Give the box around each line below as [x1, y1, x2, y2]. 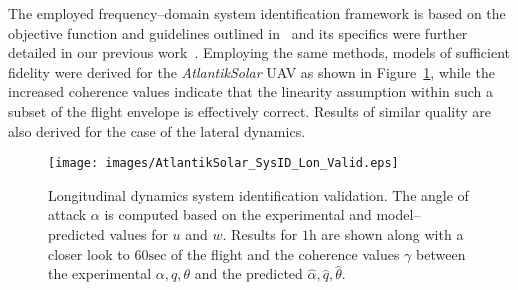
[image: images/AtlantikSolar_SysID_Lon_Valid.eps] [48, 156, 399, 171]
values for [109, 224, 168, 244]
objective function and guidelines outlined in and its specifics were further [8, 22, 468, 43]
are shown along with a [321, 224, 464, 244]
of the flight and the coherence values [171, 243, 400, 264]
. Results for [222, 224, 298, 244]
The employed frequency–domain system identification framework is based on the [8, 3, 506, 23]
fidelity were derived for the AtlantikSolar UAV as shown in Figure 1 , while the [8, 61, 495, 82]
